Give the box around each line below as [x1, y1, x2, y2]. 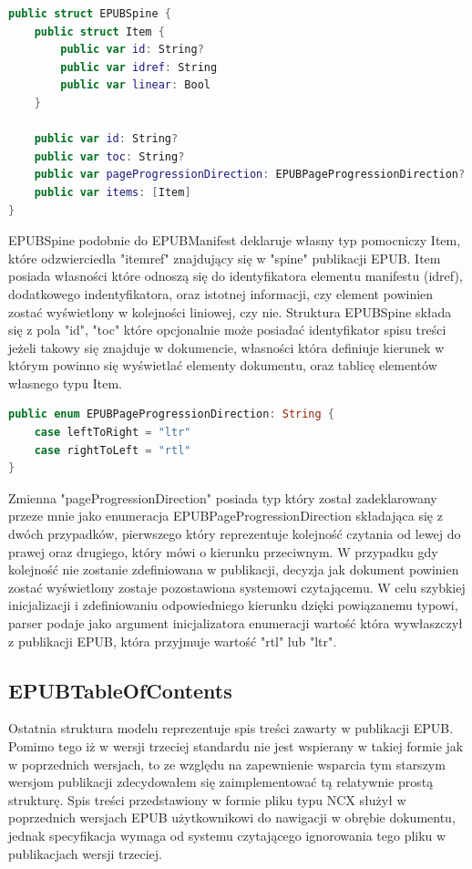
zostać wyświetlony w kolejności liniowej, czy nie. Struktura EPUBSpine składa [8, 302, 452, 321]
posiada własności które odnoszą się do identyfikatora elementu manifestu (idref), [8, 266, 463, 285]
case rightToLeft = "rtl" [34, 443, 191, 457]
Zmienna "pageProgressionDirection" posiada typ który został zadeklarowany [8, 488, 437, 507]
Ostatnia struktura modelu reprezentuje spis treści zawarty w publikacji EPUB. [8, 719, 454, 738]
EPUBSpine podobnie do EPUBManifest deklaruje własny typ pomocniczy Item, [8, 231, 461, 250]
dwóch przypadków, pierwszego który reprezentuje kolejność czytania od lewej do [8, 524, 461, 543]
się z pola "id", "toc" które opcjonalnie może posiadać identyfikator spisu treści [8, 320, 446, 339]
